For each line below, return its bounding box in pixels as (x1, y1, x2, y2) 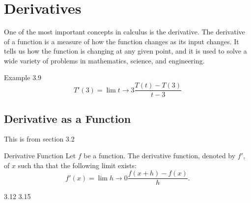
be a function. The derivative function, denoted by (84, 150, 236, 160)
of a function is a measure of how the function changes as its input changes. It (4, 36, 239, 46)
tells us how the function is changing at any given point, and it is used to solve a (4, 46, 247, 56)
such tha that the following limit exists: (18, 160, 137, 170)
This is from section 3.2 (4, 134, 75, 144)
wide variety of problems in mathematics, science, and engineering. (4, 55, 205, 65)
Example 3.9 (4, 72, 42, 82)
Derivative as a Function (4, 111, 131, 126)
